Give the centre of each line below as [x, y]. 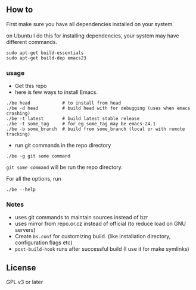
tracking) [18, 134]
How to [20, 10]
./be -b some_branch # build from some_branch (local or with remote [96, 129]
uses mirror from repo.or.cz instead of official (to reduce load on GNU [100, 224]
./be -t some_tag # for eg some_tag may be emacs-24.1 [81, 124]
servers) [25, 230]
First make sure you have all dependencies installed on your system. [90, 24]
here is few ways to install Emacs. [56, 92]
